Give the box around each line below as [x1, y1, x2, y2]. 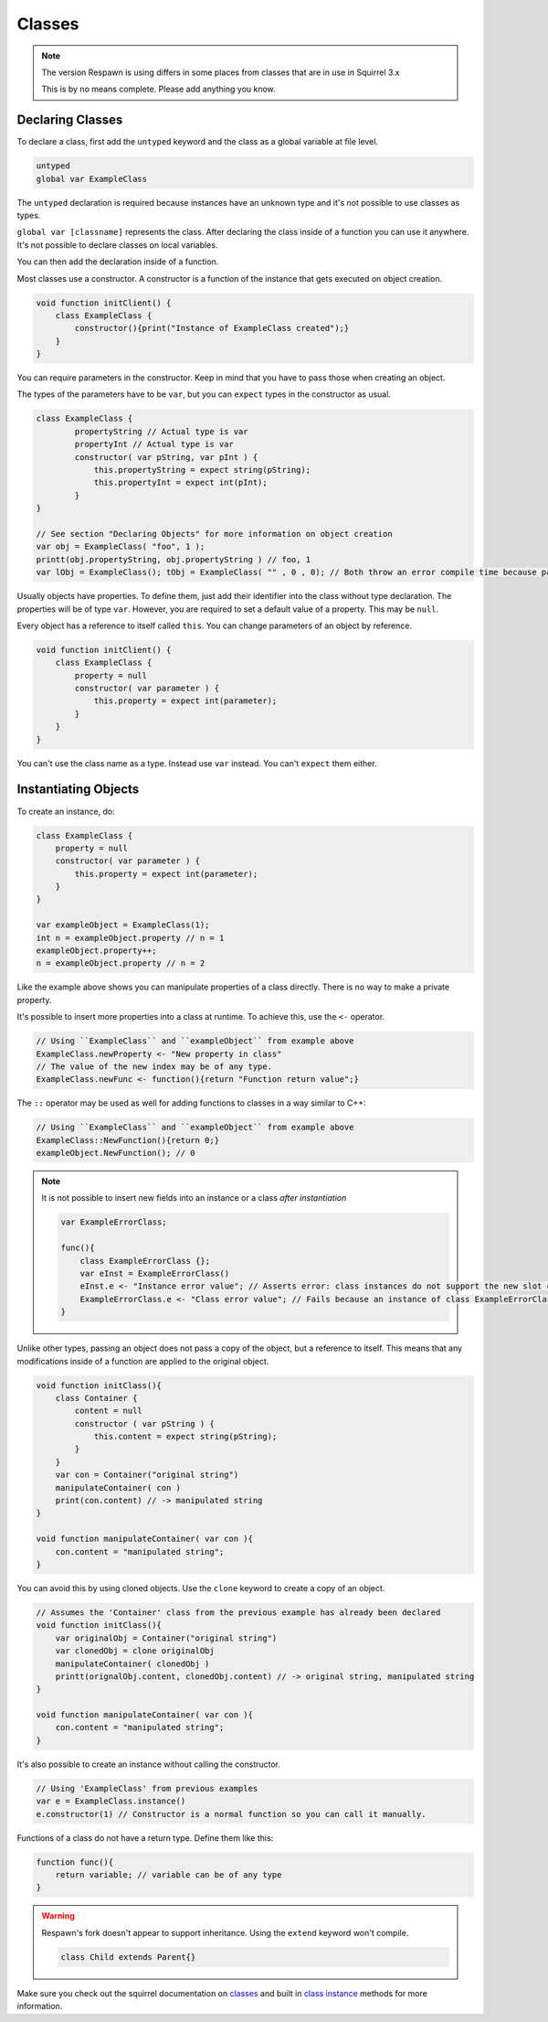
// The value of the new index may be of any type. [36, 1061, 273, 1072]
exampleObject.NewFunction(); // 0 [36, 1148, 195, 1159]
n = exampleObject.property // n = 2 [36, 958, 205, 968]
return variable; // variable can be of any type [55, 1869, 282, 1879]
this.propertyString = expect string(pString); [93, 465, 311, 476]
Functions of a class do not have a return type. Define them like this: [16, 1832, 274, 1843]
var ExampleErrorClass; [60, 1217, 168, 1227]
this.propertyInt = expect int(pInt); [93, 477, 269, 488]
